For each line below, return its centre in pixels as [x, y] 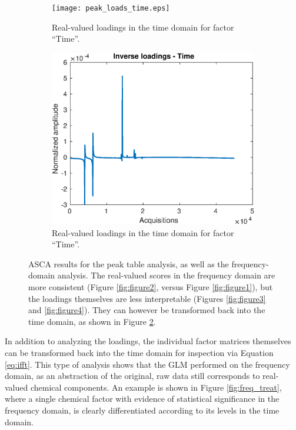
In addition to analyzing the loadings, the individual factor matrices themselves [148, 341]
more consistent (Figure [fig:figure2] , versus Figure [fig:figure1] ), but [151, 287]
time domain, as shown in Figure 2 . [92, 321]
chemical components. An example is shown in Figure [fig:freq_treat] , [156, 387]
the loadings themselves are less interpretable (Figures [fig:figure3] [147, 298]
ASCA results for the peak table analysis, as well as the [129, 263]
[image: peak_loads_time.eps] [111, 8]
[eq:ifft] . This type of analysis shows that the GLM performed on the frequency [147, 364]
